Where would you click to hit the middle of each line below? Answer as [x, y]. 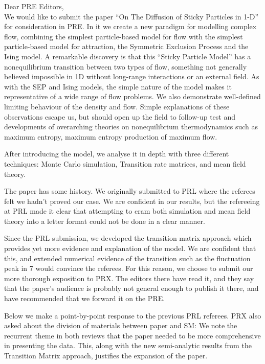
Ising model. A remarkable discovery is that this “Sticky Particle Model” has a [128, 56]
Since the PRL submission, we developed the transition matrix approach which [128, 238]
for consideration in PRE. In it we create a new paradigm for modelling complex [130, 26]
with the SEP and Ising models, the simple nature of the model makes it [118, 86]
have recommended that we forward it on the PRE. [85, 298]
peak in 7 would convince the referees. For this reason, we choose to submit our [129, 268]
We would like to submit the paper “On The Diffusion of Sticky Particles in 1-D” [131, 16]
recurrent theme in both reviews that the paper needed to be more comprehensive [132, 335]
